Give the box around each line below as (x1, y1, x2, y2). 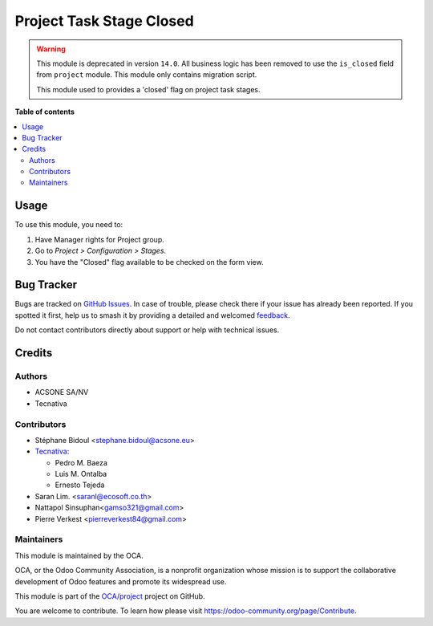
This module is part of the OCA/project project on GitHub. (14, 591, 205, 601)
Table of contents (14, 107, 75, 116)
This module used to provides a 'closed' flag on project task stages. (36, 84, 261, 94)
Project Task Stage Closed (14, 12, 194, 30)
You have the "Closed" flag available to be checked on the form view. (34, 257, 264, 266)
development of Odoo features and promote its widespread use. (14, 576, 227, 586)
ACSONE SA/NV (34, 388, 89, 397)
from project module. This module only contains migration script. (36, 70, 257, 79)
